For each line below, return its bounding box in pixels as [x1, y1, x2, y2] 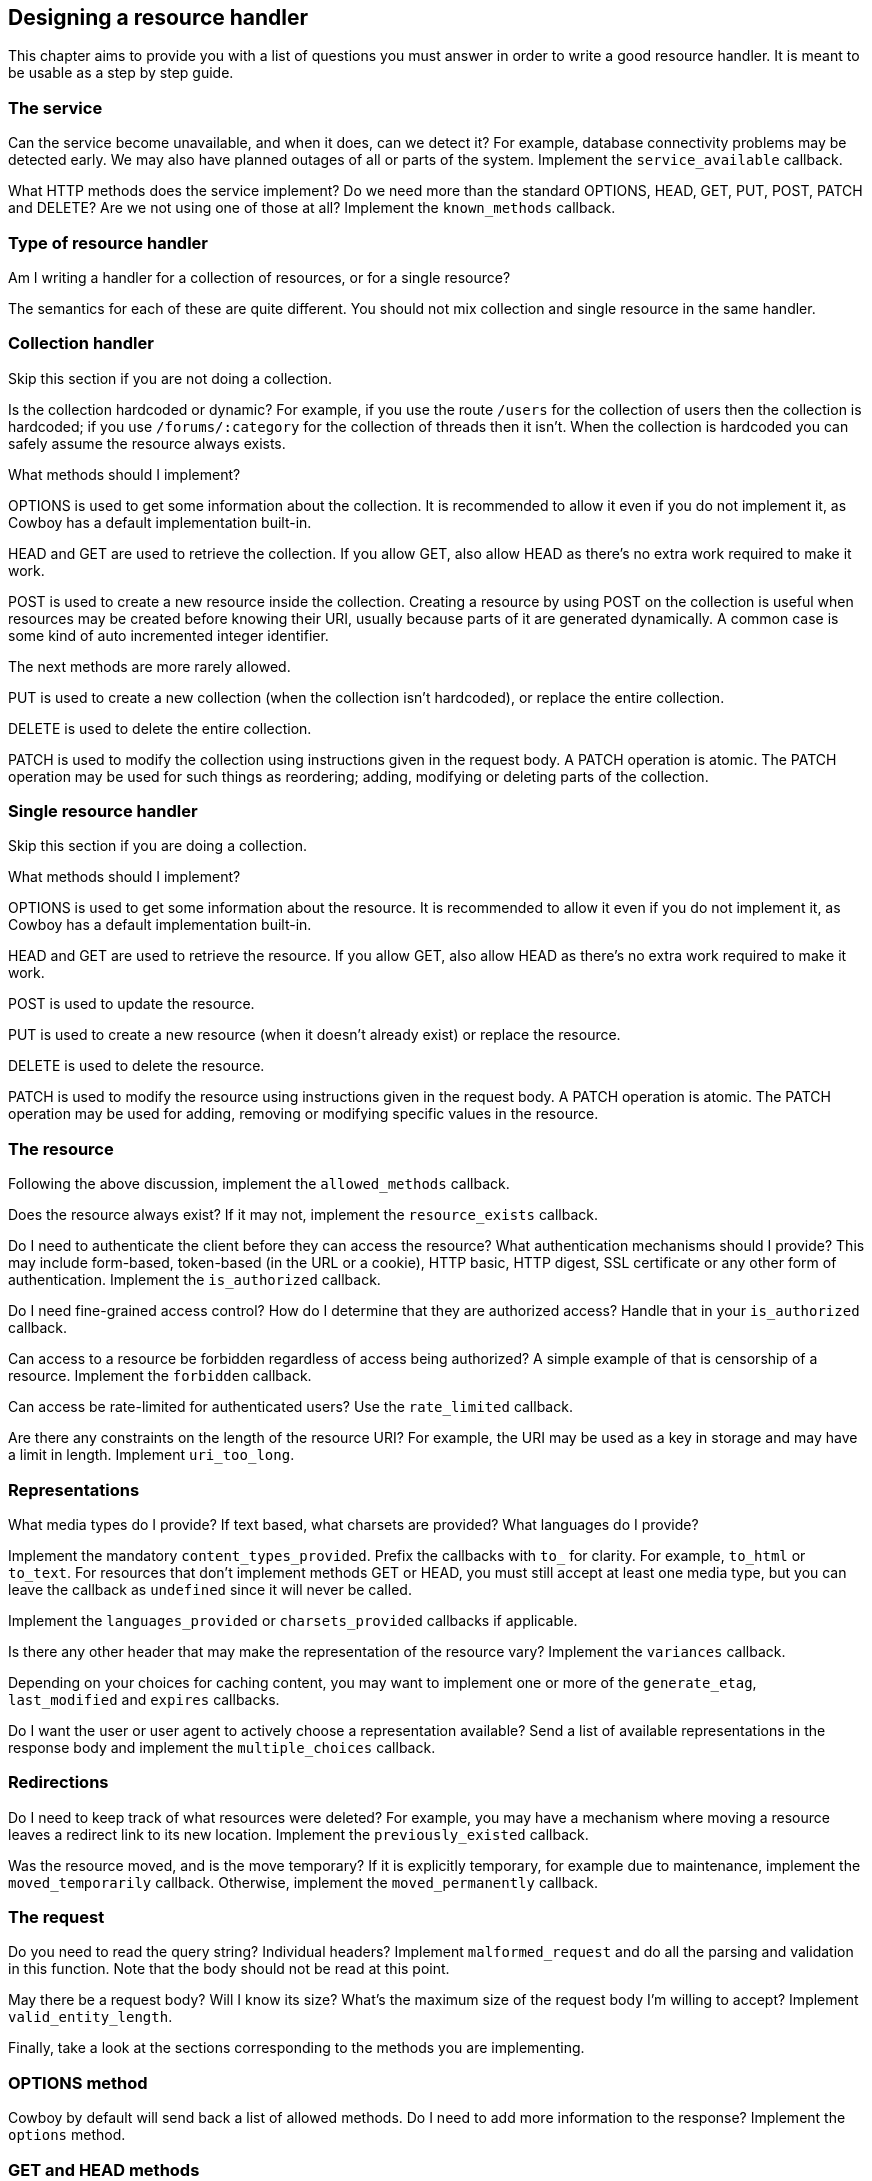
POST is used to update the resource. [8, 995, 255, 1013]
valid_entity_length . [8, 2008, 173, 2026]
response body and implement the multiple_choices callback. [8, 1738, 436, 1756]
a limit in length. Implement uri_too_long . [8, 1446, 295, 1464]
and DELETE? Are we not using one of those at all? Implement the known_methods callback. [8, 199, 616, 217]
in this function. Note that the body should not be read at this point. [8, 1960, 450, 1978]
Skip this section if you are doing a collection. [8, 837, 307, 855]
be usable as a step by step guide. [8, 64, 234, 82]
